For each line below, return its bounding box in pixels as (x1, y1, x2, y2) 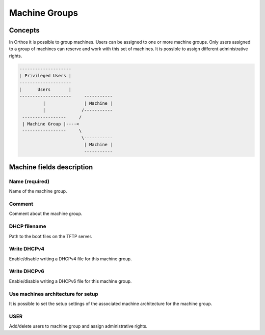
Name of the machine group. (9, 188, 67, 194)
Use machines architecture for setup (9, 290, 98, 297)
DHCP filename (9, 223, 47, 230)
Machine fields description (9, 163, 93, 171)
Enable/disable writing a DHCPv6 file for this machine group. (9, 278, 132, 284)
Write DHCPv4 (9, 245, 45, 252)
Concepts (9, 26, 40, 34)
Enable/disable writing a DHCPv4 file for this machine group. (9, 256, 132, 262)
